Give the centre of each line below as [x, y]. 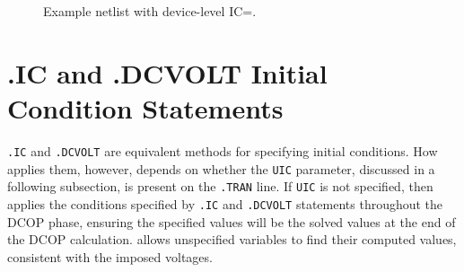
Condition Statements [145, 107]
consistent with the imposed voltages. [110, 256]
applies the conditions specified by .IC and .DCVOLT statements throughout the [225, 203]
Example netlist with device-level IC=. [150, 11]
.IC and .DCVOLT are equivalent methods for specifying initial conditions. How [223, 150]
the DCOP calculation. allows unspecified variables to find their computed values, [232, 239]
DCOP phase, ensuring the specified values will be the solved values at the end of [232, 221]
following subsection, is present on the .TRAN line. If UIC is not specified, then [220, 186]
